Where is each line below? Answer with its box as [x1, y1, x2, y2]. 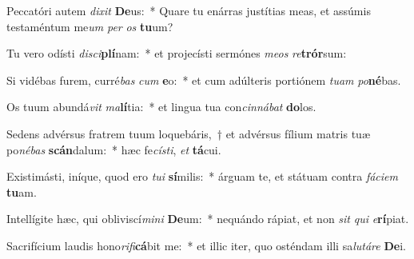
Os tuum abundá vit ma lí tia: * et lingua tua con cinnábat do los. [6, 98, 316, 115]
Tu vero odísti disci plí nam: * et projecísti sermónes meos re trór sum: [6, 45, 347, 62]
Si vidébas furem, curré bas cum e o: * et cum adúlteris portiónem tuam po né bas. [6, 71, 401, 88]
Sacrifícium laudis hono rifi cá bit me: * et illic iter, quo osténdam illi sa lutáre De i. [6, 237, 406, 253]
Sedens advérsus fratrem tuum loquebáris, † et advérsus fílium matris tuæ [6, 125, 370, 141]
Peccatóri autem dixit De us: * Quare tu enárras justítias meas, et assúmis [6, 2, 371, 18]
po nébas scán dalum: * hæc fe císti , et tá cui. [6, 141, 221, 157]
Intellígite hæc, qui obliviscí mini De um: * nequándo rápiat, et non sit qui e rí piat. [6, 210, 409, 227]
